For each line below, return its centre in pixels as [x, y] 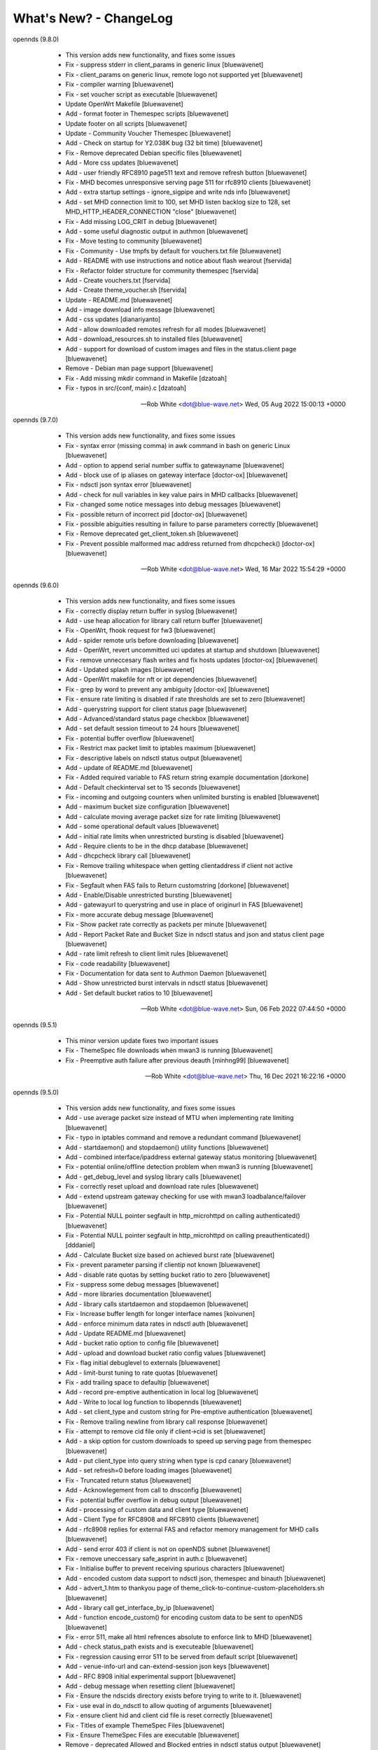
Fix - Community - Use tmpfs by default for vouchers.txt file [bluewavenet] [173, 251]
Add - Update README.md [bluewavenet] [126, 1333]
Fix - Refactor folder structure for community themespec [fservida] [162, 270]
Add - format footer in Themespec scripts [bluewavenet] [147, 114]
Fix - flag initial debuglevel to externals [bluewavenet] [143, 1363]
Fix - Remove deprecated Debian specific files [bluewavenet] [154, 153]
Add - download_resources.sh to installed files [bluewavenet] [154, 339]
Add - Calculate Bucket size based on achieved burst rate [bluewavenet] [170, 1255]
